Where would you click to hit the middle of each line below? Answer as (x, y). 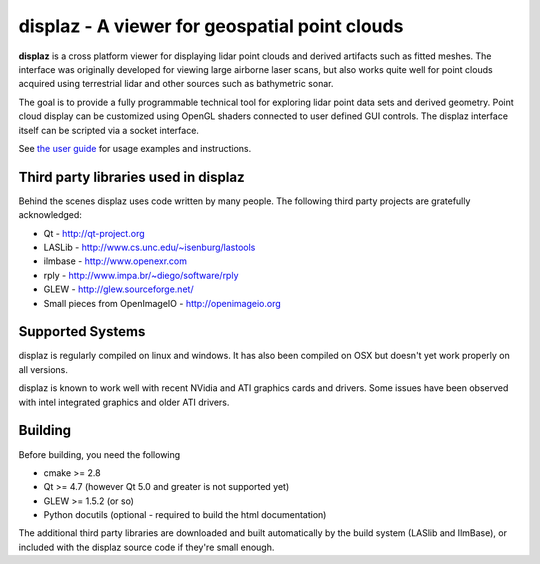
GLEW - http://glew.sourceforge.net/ (118, 289)
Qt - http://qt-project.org (94, 233)
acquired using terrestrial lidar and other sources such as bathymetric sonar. (176, 84)
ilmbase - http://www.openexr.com (115, 261)
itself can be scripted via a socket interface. (109, 130)
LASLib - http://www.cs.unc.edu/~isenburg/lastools (149, 247)
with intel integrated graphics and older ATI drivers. (124, 402)
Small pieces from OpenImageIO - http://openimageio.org (162, 303)
